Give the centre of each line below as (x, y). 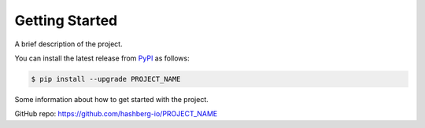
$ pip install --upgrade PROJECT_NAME (106, 79)
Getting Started (66, 20)
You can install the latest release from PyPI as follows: (102, 58)
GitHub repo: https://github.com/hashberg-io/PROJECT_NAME (116, 114)
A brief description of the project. (68, 44)
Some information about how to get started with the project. (111, 99)
